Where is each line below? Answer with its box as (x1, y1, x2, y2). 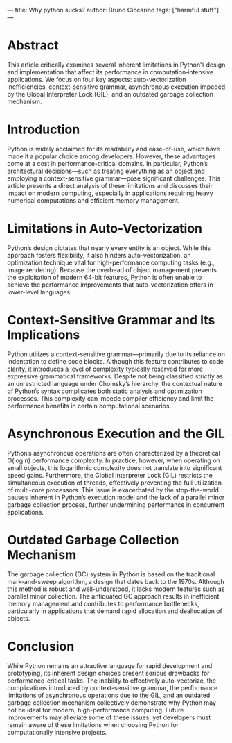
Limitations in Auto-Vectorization (7, 221, 203, 237)
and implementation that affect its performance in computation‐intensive (7, 67, 214, 76)
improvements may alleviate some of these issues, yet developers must (7, 713, 211, 721)
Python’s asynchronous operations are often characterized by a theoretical (7, 449, 220, 457)
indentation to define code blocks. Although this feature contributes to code (7, 357, 224, 365)
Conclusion (7, 638, 75, 654)
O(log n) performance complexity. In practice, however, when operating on (7, 456, 220, 465)
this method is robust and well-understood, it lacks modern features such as (7, 585, 225, 593)
